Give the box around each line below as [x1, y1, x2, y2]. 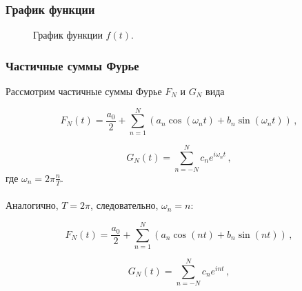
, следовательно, [90, 198, 159, 212]
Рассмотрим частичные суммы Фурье [6, 84, 162, 99]
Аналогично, [6, 198, 59, 212]
